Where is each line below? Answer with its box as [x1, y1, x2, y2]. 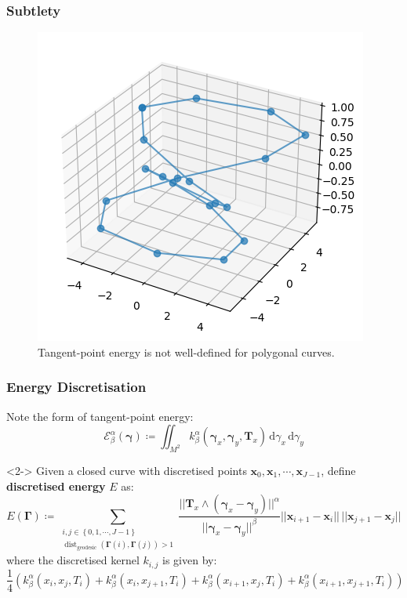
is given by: [162, 552, 217, 568]
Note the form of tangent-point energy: [6, 408, 194, 424]
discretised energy [6, 477, 106, 494]
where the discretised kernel [6, 552, 140, 568]
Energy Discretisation [6, 377, 147, 397]
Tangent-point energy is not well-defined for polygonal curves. [38, 343, 335, 360]
